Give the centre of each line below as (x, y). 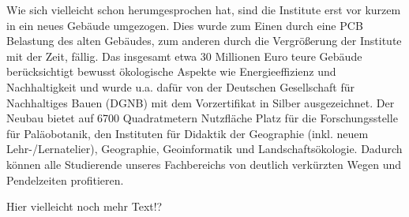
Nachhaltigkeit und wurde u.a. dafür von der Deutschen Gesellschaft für (180, 86)
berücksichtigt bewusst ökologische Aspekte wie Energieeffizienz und (171, 71)
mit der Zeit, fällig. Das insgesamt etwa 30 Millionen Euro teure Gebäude (184, 56)
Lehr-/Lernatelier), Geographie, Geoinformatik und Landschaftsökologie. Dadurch (204, 149)
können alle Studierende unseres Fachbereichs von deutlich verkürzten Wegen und (204, 164)
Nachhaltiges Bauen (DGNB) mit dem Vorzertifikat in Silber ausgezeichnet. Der (201, 102)
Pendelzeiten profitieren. (65, 180)
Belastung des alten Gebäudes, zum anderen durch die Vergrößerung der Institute (204, 41)
